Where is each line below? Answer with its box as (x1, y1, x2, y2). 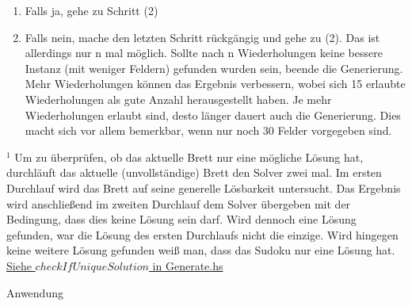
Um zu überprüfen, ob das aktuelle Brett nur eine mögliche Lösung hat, (14, 148, 364, 165)
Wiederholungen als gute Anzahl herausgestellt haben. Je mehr (25, 90, 332, 107)
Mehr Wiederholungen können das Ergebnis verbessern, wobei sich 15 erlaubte (25, 75, 406, 92)
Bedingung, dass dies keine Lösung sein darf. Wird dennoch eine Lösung (6, 211, 357, 228)
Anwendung (6, 284, 63, 300)
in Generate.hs (152, 257, 223, 273)
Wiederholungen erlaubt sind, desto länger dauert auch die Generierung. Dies (25, 106, 401, 123)
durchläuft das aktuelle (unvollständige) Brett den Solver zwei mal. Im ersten (6, 164, 382, 181)
